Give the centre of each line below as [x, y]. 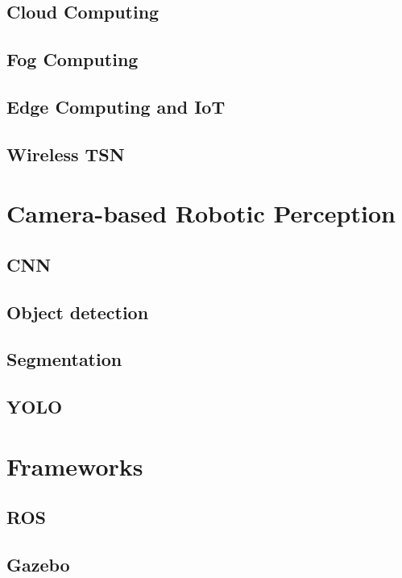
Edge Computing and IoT [116, 106]
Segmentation [64, 359]
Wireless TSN [66, 154]
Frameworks [75, 466]
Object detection [78, 312]
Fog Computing [73, 59]
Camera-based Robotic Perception [201, 213]
